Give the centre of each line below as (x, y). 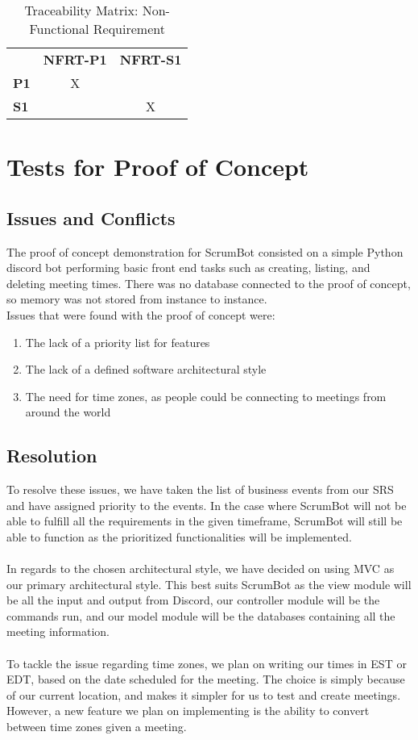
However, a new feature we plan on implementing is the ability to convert (188, 711)
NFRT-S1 (151, 59)
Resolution (52, 456)
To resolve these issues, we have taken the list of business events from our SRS (200, 489)
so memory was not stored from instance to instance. (137, 299)
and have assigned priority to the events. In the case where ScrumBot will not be (207, 505)
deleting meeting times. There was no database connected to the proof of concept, (209, 283)
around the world (68, 412)
